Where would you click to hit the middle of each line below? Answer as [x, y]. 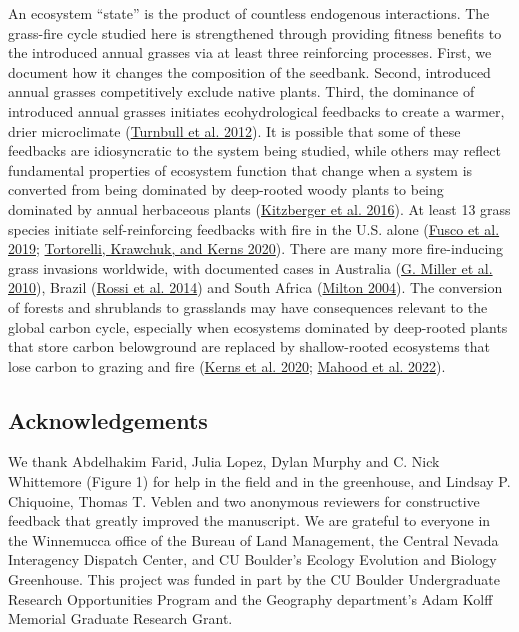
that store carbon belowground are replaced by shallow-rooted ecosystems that [249, 346]
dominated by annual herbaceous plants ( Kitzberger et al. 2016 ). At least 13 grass [259, 208]
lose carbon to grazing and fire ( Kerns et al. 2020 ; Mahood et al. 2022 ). [227, 365]
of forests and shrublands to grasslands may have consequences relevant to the [248, 306]
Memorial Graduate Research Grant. [120, 618]
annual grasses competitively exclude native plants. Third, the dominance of [241, 91]
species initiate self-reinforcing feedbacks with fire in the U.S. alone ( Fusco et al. [254, 228]
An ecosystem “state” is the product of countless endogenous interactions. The [249, 13]
